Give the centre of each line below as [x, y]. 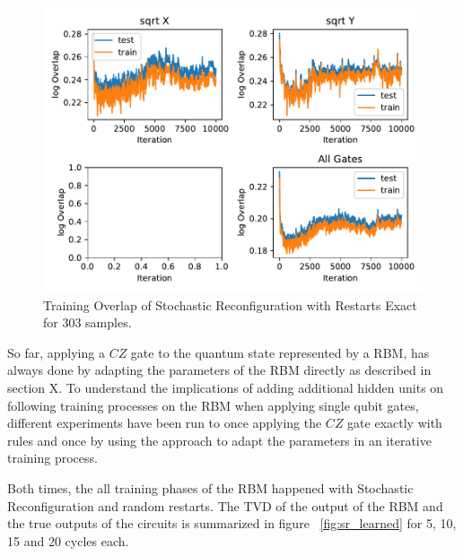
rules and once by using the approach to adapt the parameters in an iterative [219, 440]
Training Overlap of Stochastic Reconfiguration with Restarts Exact [230, 304]
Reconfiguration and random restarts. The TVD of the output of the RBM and [225, 505]
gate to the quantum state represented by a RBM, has [280, 352]
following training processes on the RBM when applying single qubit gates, [213, 405]
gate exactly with [395, 423]
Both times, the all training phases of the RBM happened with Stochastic [210, 487]
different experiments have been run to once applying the [165, 423]
